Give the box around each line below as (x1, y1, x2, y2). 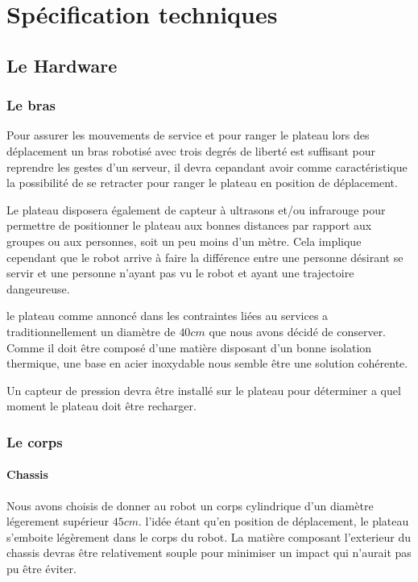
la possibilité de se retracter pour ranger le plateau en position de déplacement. (6, 174, 398, 191)
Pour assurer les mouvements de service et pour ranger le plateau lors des (6, 127, 370, 143)
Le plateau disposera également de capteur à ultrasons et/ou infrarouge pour (6, 201, 386, 218)
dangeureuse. (6, 280, 70, 297)
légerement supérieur (6, 513, 109, 530)
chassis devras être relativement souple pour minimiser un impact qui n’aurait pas (6, 544, 412, 561)
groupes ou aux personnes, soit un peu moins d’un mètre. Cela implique (6, 232, 362, 249)
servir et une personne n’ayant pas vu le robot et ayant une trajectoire (6, 264, 354, 281)
